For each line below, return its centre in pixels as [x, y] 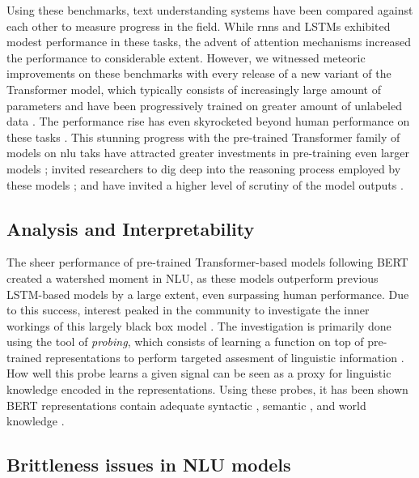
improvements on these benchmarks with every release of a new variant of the [199, 73]
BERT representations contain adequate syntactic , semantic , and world [186, 405]
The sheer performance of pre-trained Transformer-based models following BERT [207, 262]
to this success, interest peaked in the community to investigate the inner [188, 310]
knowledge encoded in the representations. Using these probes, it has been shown [207, 389]
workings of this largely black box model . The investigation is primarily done [199, 325]
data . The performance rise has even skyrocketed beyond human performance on [208, 121]
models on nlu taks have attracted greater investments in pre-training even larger [208, 153]
